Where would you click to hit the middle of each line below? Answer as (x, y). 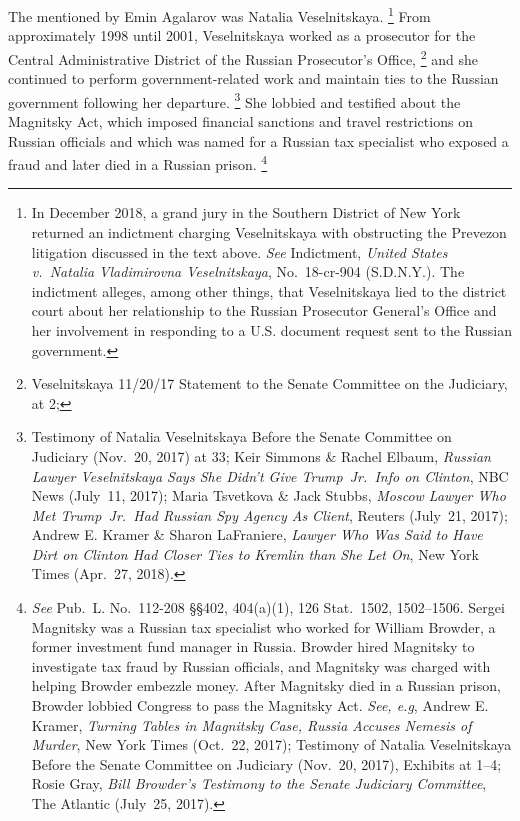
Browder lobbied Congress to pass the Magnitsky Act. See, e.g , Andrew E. (260, 705)
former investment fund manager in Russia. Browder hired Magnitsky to (253, 646)
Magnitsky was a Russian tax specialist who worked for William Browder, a (263, 626)
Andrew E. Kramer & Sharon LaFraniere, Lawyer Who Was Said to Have (257, 534)
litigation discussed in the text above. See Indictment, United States (239, 251)
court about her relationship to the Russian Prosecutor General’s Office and (264, 310)
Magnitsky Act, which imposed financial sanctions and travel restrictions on (240, 120)
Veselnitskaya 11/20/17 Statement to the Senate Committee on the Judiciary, (269, 383)
